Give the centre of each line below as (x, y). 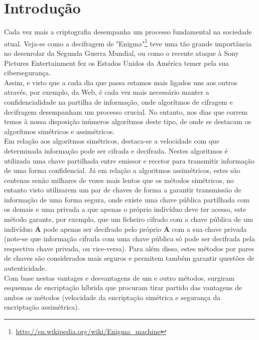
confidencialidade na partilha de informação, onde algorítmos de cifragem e (119, 101)
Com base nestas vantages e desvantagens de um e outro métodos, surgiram (120, 277)
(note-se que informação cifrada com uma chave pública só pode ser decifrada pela (129, 239)
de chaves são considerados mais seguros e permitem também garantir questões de (129, 258)
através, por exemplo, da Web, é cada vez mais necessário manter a (107, 92)
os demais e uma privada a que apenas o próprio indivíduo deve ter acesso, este (125, 209)
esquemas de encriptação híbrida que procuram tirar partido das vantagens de (123, 287)
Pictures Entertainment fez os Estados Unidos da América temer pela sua (117, 63)
